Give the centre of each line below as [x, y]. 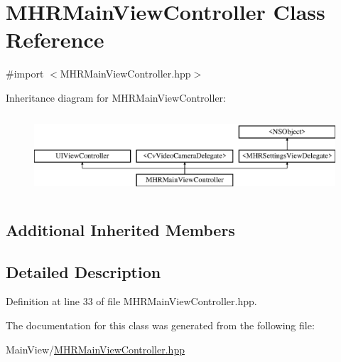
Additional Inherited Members [120, 229]
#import [25, 74]
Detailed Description [83, 271]
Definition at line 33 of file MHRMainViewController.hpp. [131, 301]
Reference [55, 39]
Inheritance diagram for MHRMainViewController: [116, 97]
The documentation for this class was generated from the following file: [160, 325]
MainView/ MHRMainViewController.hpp [95, 349]
